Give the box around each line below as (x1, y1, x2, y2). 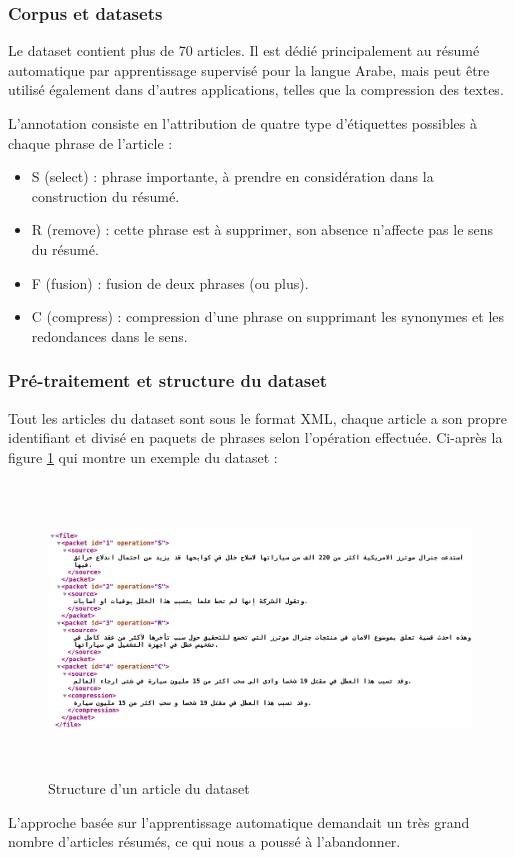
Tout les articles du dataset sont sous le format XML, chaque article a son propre (8, 407, 508, 428)
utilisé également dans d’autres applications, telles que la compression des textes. (8, 79, 504, 100)
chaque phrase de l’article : (8, 132, 173, 153)
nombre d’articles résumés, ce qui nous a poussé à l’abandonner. (8, 831, 401, 852)
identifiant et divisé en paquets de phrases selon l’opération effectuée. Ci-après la (8, 427, 503, 448)
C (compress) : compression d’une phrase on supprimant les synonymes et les (31, 306, 505, 327)
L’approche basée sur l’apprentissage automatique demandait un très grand (8, 811, 470, 832)
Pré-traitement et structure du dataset (8, 368, 328, 393)
